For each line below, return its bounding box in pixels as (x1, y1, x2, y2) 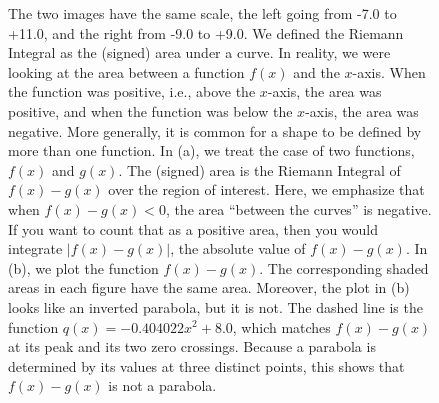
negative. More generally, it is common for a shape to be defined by (8, 120, 422, 141)
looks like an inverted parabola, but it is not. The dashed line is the (8, 296, 423, 317)
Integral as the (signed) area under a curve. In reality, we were (8, 42, 391, 63)
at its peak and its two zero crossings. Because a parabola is (8, 336, 376, 357)
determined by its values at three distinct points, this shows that (8, 355, 405, 376)
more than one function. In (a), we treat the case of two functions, (8, 140, 415, 161)
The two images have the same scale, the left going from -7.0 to (8, 3, 397, 23)
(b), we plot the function (8, 257, 159, 278)
